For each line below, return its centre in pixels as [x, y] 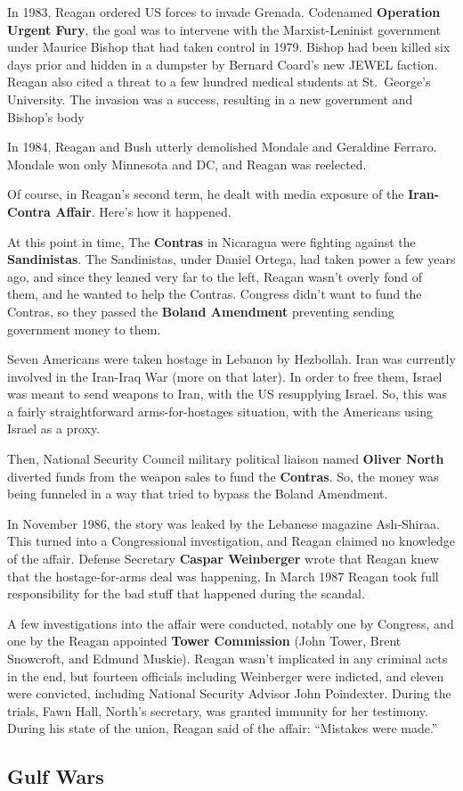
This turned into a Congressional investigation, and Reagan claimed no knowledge [231, 541]
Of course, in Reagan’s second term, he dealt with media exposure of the [206, 194]
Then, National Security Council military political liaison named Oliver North [226, 459]
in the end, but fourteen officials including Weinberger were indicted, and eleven [226, 676]
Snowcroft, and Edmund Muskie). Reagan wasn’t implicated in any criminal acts [227, 658]
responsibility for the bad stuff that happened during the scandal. [186, 593]
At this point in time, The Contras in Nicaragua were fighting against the [211, 241]
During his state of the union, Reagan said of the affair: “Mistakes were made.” [223, 728]
